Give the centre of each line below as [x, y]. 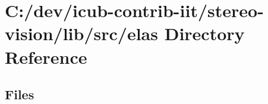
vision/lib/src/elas [81, 33]
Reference [46, 56]
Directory [204, 33]
